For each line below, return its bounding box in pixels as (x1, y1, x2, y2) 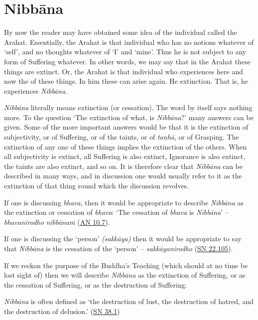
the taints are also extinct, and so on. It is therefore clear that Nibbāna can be (4, 160, 243, 171)
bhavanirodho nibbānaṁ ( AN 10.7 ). (4, 216, 110, 227)
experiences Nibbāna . (4, 85, 67, 96)
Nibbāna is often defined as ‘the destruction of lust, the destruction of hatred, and (4, 296, 254, 307)
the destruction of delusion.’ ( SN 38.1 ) (4, 306, 120, 316)
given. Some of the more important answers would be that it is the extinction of (4, 122, 249, 132)
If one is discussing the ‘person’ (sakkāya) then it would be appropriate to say (4, 233, 242, 244)
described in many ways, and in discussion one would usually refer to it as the (4, 170, 242, 181)
